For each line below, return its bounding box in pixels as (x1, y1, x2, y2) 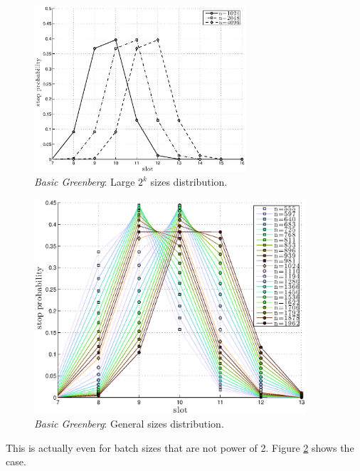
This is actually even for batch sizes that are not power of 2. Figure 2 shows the (6, 440, 354, 455)
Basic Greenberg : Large (34, 174, 135, 189)
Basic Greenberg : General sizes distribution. (34, 416, 224, 431)
